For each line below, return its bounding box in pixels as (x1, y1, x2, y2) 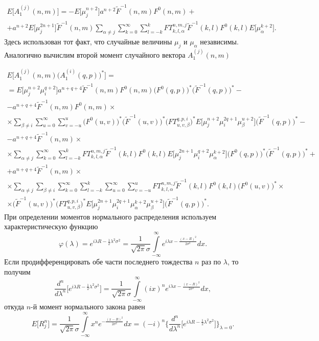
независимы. (200, 36, 239, 47)
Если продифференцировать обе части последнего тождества (4, 256, 193, 266)
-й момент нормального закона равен (31, 301, 145, 312)
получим (4, 266, 31, 277)
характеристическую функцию (4, 221, 98, 232)
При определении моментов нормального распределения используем (4, 211, 217, 222)
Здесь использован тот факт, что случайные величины (4, 36, 172, 47)
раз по (201, 256, 221, 266)
